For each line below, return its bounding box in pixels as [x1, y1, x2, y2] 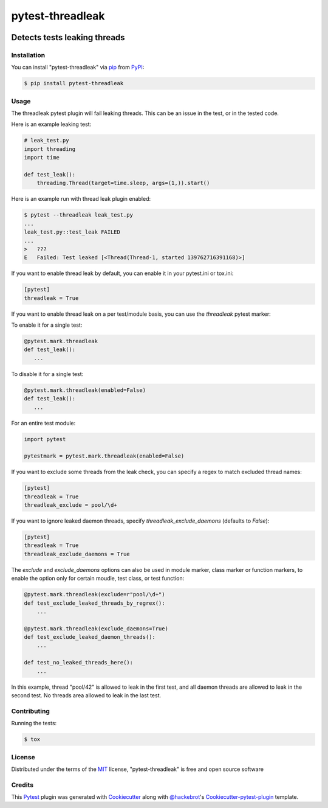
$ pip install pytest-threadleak [24, 80, 124, 87]
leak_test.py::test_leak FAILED [24, 229, 121, 235]
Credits [11, 781, 33, 789]
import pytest [24, 436, 66, 442]
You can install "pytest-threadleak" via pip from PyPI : [11, 64, 145, 71]
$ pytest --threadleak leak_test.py [24, 212, 134, 218]
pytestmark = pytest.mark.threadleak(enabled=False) [24, 453, 185, 459]
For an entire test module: [11, 419, 76, 427]
